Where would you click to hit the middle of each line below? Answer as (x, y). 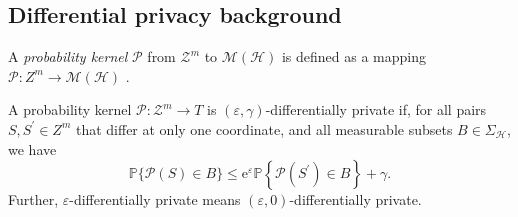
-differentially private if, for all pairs (376, 109)
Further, (33, 199)
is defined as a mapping (353, 56)
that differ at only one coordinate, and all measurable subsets (264, 128)
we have (32, 148)
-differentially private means (155, 199)
